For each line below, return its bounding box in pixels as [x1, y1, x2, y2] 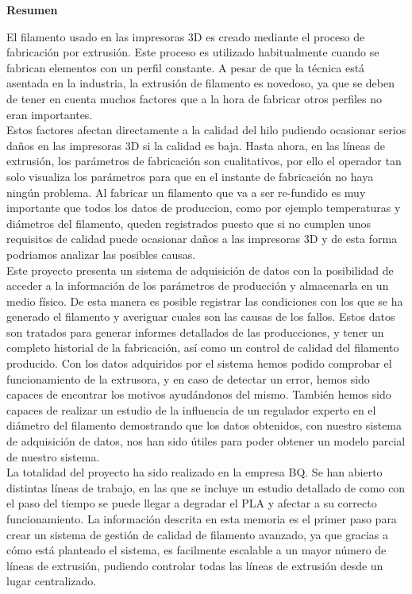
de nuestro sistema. [6, 448, 100, 465]
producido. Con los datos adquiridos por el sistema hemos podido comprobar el [6, 355, 392, 372]
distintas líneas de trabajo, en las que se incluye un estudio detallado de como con [6, 479, 406, 496]
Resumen [6, 2, 58, 17]
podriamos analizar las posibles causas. [6, 245, 196, 262]
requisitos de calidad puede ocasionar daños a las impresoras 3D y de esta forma [6, 230, 398, 247]
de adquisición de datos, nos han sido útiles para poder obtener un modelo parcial [6, 433, 406, 449]
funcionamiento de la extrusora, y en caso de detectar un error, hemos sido [6, 370, 370, 387]
